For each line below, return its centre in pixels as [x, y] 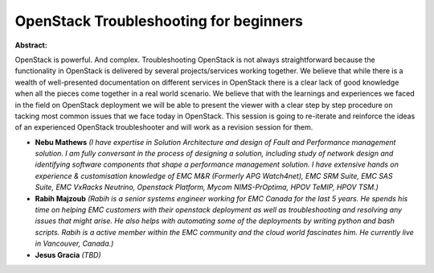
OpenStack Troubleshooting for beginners [159, 21]
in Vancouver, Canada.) [74, 244]
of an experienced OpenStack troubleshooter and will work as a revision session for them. [164, 127]
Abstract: [31, 45]
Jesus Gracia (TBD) [68, 254]
